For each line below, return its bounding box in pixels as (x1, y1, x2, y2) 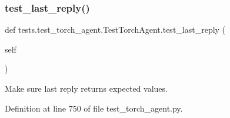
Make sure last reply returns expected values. (5, 82, 168, 94)
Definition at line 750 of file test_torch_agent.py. (5, 102, 183, 114)
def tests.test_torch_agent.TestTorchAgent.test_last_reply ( (5, 23, 226, 36)
